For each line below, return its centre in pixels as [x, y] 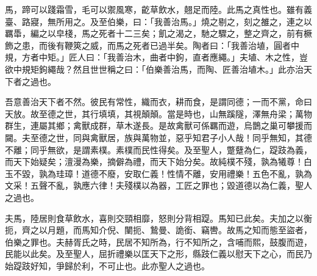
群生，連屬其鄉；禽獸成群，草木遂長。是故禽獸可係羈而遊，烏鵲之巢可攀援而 [158, 125]
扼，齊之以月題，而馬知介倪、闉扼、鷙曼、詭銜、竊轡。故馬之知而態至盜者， [158, 230]
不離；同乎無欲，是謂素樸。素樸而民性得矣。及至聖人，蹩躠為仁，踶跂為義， [158, 149]
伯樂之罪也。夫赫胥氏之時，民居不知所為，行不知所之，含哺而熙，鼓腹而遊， [158, 241]
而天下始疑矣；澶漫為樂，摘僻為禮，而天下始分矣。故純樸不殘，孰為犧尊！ [154, 162]
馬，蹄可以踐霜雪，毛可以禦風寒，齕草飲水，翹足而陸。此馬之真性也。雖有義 [158, 9]
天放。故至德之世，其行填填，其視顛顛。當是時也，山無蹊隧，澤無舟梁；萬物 [158, 113]
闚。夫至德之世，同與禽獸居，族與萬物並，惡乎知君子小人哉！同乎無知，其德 [158, 137]
